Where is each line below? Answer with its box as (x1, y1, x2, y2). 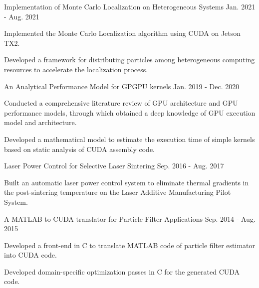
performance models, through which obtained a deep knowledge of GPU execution (4, 107, 256, 118)
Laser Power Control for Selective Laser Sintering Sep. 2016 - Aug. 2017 (4, 160, 224, 171)
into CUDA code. (4, 250, 57, 260)
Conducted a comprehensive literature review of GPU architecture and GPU (4, 98, 238, 108)
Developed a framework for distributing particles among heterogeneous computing (4, 54, 255, 65)
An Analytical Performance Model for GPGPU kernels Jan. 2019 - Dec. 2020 (4, 81, 240, 91)
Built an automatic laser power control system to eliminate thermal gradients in (4, 177, 249, 187)
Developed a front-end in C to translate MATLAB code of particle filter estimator (4, 240, 255, 250)
